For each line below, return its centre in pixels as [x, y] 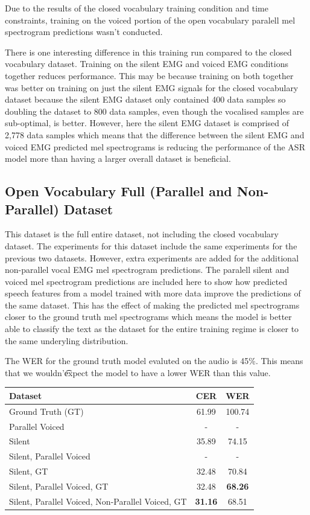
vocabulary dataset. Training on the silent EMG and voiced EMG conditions [147, 64]
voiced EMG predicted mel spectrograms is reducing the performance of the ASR [155, 146]
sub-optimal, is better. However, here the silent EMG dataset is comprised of [147, 123]
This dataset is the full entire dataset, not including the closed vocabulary [142, 234]
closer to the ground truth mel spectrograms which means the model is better [148, 317]
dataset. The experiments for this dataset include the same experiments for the [151, 245]
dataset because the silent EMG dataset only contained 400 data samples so [145, 99]
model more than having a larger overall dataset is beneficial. [118, 158]
